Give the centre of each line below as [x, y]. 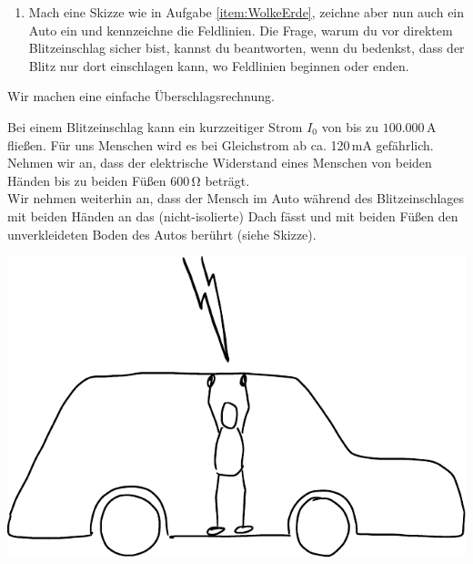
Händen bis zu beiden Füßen [87, 180]
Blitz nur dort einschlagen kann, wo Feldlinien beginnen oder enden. [219, 65]
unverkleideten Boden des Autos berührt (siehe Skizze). [162, 234]
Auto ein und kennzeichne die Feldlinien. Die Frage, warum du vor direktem [241, 30]
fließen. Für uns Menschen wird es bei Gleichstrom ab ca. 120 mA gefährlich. [221, 144]
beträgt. [227, 180]
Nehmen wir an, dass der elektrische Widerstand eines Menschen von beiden [220, 163]
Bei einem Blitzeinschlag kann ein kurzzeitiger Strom [155, 126]
